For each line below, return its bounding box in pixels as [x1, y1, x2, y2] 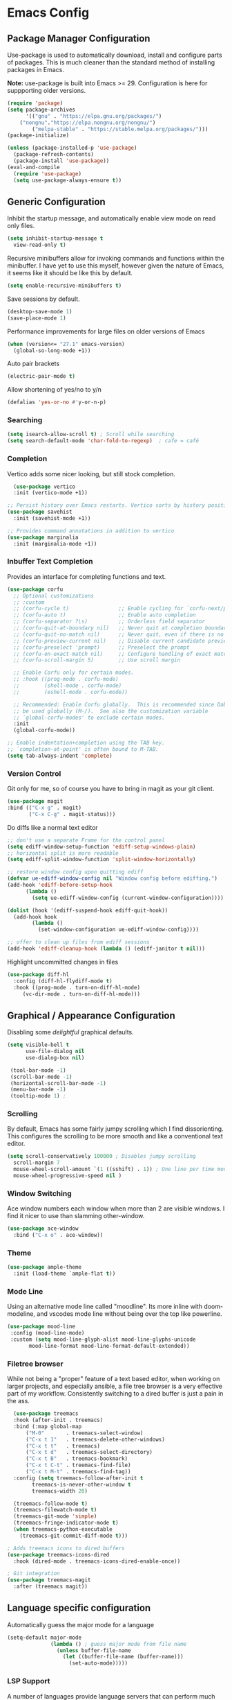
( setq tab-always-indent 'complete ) [7, 752, 113, 759]
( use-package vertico [13, 483, 76, 490]
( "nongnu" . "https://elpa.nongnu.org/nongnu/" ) [19, 119, 156, 126]
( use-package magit [7, 798, 64, 805]
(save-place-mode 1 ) [7, 314, 67, 322]
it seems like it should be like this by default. [7, 269, 133, 277]
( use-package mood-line [7, 1323, 76, 1330]
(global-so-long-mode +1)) [13, 347, 91, 354]
